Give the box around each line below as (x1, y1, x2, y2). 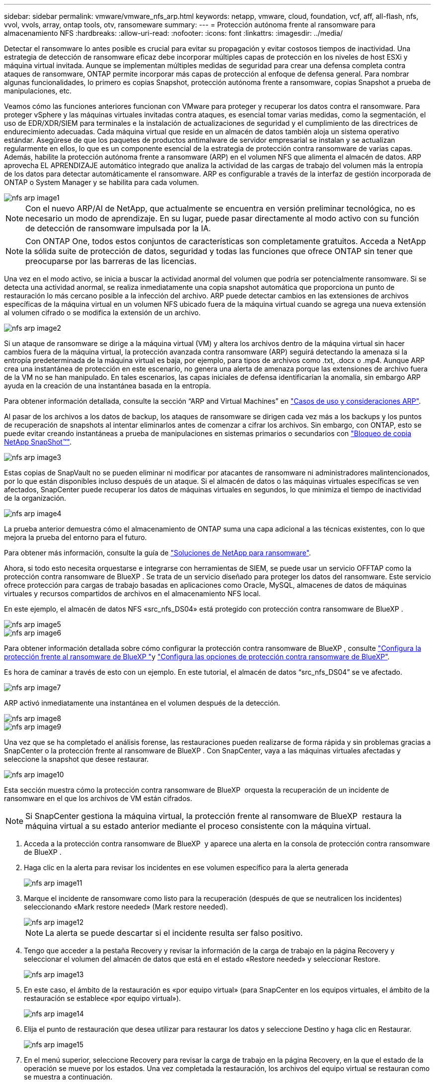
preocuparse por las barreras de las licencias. (25, 256, 197, 266)
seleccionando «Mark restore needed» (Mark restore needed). (24, 903, 228, 911)
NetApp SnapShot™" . (4, 438, 72, 446)
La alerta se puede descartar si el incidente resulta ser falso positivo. (45, 928, 303, 938)
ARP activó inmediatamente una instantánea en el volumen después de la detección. (4, 699, 280, 707)
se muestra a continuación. (24, 1073, 113, 1081)
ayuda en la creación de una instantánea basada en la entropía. (4, 381, 211, 390)
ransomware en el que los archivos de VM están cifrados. (4, 794, 192, 803)
